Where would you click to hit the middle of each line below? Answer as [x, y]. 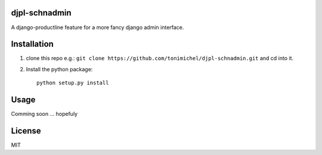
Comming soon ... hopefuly [44, 114]
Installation [32, 44]
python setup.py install [73, 83]
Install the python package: [59, 69]
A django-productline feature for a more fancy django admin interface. [97, 27]
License [26, 131]
